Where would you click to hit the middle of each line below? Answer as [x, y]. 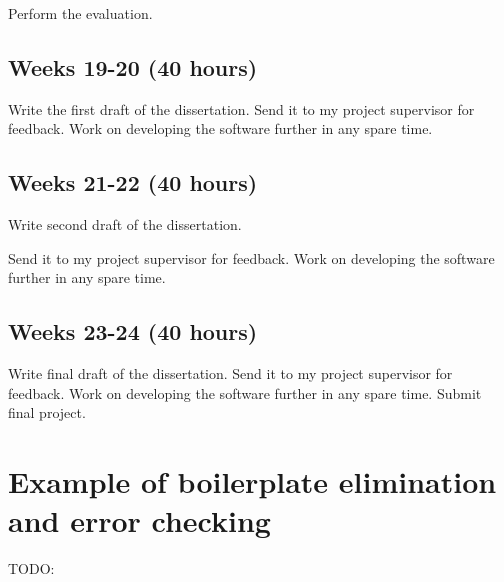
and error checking [139, 520]
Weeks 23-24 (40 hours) [133, 331]
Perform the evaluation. [80, 13]
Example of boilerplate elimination [252, 481]
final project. [47, 412]
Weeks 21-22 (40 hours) [133, 182]
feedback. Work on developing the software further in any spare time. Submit [245, 392]
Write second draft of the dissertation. [125, 224]
